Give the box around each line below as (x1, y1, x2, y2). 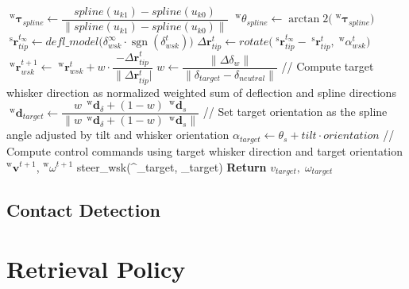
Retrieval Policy (6, 252, 186, 284)
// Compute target (281, 58, 374, 75)
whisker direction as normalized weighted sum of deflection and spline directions (6, 83, 396, 100)
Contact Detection (6, 198, 160, 222)
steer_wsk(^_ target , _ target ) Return (76, 158, 267, 175)
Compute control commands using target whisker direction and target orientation (6, 142, 403, 159)
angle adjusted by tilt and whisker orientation (6, 126, 230, 143)
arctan (288, 13, 320, 25)
